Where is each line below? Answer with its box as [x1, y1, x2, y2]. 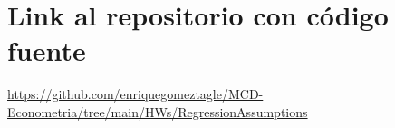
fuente [7, 32, 86, 69]
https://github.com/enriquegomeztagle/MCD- [7, 84, 264, 103]
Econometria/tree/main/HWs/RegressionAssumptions [7, 102, 308, 121]
